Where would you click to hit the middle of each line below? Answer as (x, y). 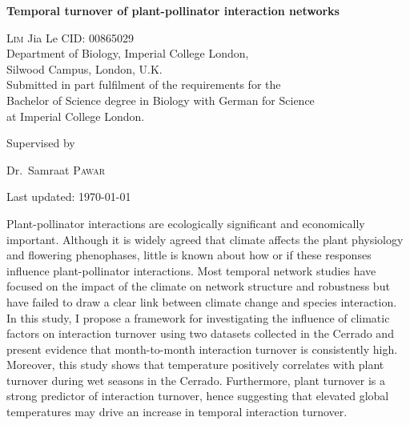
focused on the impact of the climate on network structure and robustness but (198, 286)
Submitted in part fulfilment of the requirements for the (144, 84)
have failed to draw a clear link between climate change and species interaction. (202, 301)
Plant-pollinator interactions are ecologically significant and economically (186, 223)
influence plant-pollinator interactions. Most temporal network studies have (191, 270)
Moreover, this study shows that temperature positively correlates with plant (195, 365)
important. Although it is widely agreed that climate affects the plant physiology (205, 239)
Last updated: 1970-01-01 (69, 196)
